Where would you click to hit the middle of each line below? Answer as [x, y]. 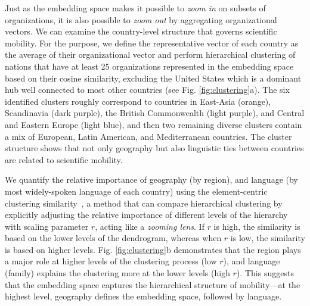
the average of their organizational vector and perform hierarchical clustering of [150, 54]
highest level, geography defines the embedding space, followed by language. [143, 296]
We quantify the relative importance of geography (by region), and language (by [151, 179]
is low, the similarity [268, 238]
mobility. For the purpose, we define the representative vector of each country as [152, 43]
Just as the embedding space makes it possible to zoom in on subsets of [135, 8]
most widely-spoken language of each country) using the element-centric [136, 191]
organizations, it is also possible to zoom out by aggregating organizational [141, 19]
